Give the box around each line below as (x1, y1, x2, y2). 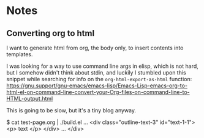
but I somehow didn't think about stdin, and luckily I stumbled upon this (6, 69, 186, 76)
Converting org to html (6, 28, 95, 38)
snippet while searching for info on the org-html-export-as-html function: (6, 76, 192, 82)
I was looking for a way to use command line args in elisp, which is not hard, (6, 62, 199, 70)
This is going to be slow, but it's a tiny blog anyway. (6, 107, 137, 114)
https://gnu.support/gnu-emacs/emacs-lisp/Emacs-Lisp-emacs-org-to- (6, 82, 188, 89)
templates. (6, 51, 33, 58)
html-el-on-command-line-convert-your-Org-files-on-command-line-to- (6, 89, 190, 95)
